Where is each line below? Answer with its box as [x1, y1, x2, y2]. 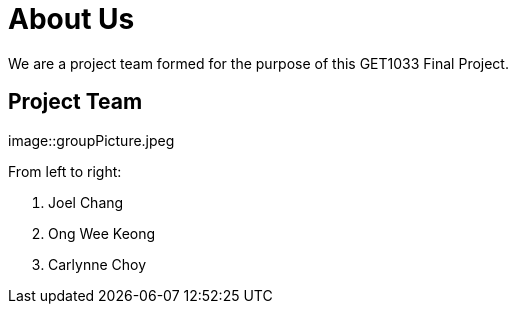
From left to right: [8, 162, 122, 180]
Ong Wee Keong [48, 224, 156, 242]
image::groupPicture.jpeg [8, 131, 175, 149]
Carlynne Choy [48, 255, 147, 273]
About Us [8, 2, 135, 36]
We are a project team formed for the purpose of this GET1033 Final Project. [8, 54, 509, 72]
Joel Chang [48, 193, 124, 211]
